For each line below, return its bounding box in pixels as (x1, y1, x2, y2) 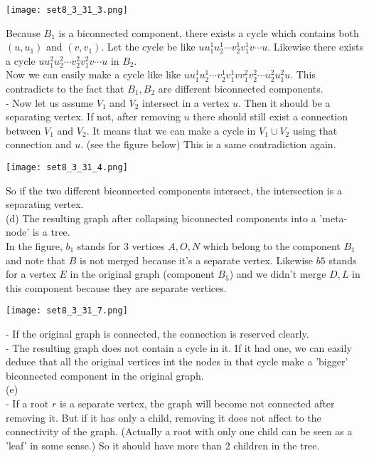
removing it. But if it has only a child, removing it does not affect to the (6, 410, 321, 425)
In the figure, (6, 239, 63, 254)
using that (292, 123, 338, 137)
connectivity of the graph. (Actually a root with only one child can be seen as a (6, 424, 353, 439)
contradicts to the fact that (6, 81, 124, 96)
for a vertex (6, 266, 56, 281)
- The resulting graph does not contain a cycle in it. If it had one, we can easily (6, 340, 352, 355)
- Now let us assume (6, 95, 94, 110)
